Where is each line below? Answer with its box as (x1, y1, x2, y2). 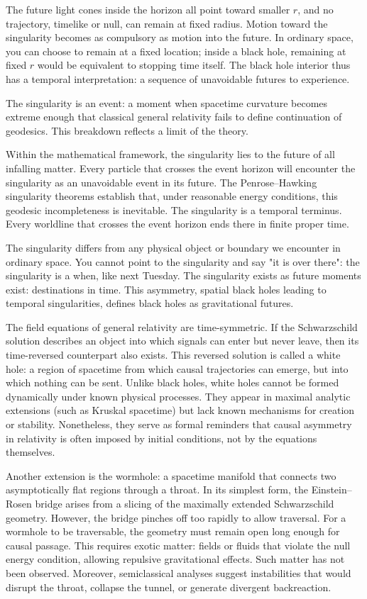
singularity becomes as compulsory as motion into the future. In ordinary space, (6, 30, 354, 45)
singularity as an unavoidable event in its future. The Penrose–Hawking (6, 174, 317, 189)
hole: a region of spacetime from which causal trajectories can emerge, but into (6, 361, 349, 376)
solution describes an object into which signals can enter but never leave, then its (6, 333, 359, 348)
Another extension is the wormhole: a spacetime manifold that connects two (6, 468, 336, 483)
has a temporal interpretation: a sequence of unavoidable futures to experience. (6, 71, 350, 86)
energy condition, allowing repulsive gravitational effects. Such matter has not (6, 552, 345, 566)
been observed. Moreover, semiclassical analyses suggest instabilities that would (6, 565, 351, 580)
